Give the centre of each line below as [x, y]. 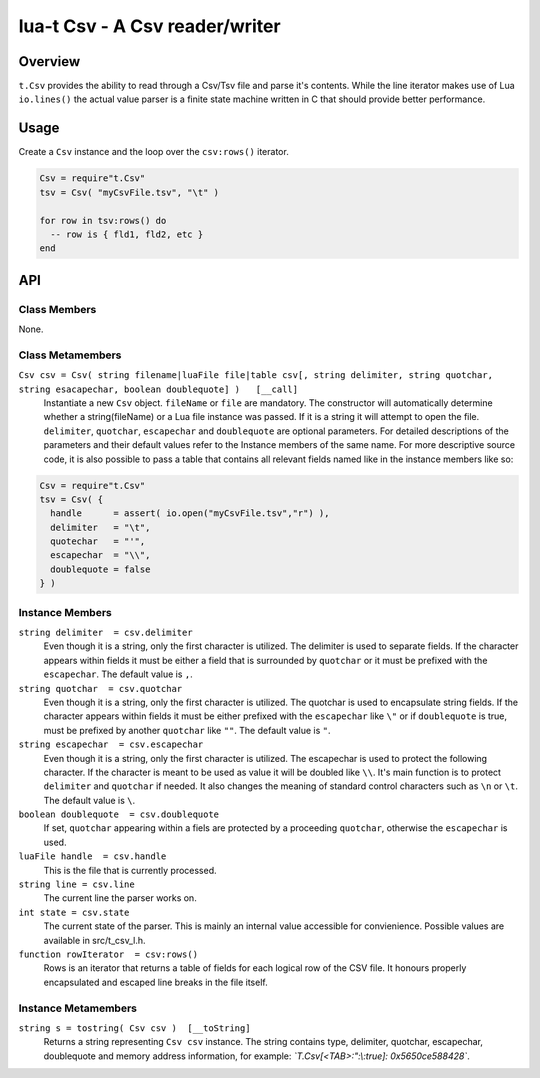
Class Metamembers [70, 355]
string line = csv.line [76, 884]
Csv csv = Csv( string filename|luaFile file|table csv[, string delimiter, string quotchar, [256, 375]
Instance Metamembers [77, 1008]
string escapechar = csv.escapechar [111, 744]
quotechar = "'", [98, 541]
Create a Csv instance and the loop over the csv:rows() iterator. [153, 152]
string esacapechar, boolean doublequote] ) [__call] [158, 389]
